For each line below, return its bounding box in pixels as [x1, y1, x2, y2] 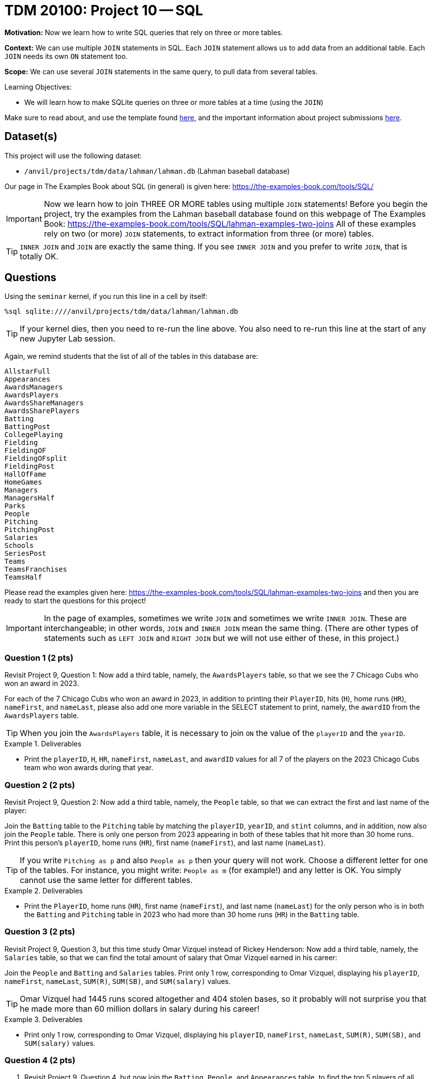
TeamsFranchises [4, 565, 67, 574]
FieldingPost [4, 462, 55, 471]
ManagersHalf [4, 494, 55, 502]
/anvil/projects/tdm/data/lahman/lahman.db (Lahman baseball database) [24, 166, 290, 175]
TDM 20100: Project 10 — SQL [4, 2, 203, 19]
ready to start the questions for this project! [4, 596, 146, 605]
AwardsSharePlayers [4, 407, 80, 415]
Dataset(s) [4, 130, 57, 143]
